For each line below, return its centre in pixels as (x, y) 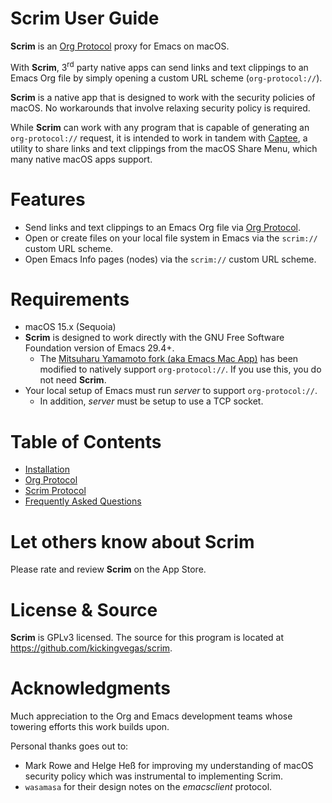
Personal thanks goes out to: (69, 746)
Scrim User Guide (85, 18)
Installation (47, 469)
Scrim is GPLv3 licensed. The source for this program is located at (147, 638)
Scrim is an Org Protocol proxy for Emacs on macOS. (120, 46)
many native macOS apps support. (81, 159)
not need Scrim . (73, 380)
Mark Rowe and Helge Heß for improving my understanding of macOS (169, 766)
